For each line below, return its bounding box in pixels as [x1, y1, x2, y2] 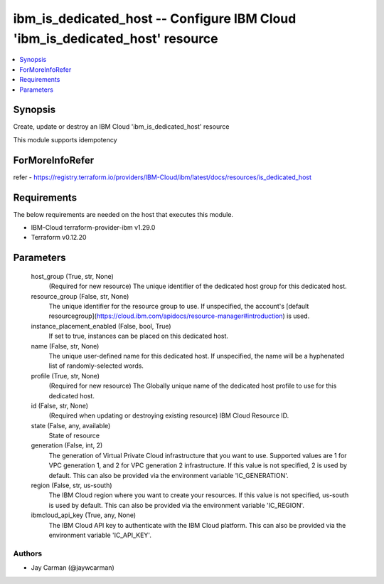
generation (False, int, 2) [31, 441, 103, 450]
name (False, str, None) [31, 341, 100, 350]
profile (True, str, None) [31, 371, 100, 380]
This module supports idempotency [13, 135, 117, 144]
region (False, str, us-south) [31, 481, 113, 490]
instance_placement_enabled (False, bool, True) [31, 322, 171, 330]
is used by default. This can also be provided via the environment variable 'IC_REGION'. [48, 501, 305, 509]
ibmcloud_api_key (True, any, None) [31, 511, 137, 519]
